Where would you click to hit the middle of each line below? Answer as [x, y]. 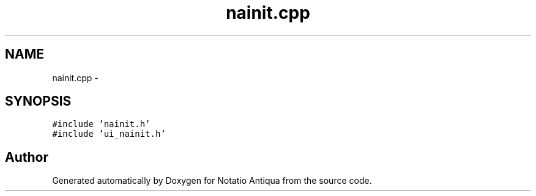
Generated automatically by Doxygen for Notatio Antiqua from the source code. [212, 181]
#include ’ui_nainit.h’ [109, 134]
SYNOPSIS [38, 101]
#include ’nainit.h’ [101, 124]
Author [27, 157]
